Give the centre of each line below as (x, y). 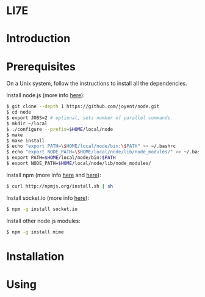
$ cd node (19, 112)
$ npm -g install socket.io (42, 209)
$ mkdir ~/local (27, 123)
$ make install (26, 141)
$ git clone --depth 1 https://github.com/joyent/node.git (83, 107)
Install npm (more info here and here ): (54, 175)
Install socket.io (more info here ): (48, 198)
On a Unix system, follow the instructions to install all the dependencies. (97, 84)
